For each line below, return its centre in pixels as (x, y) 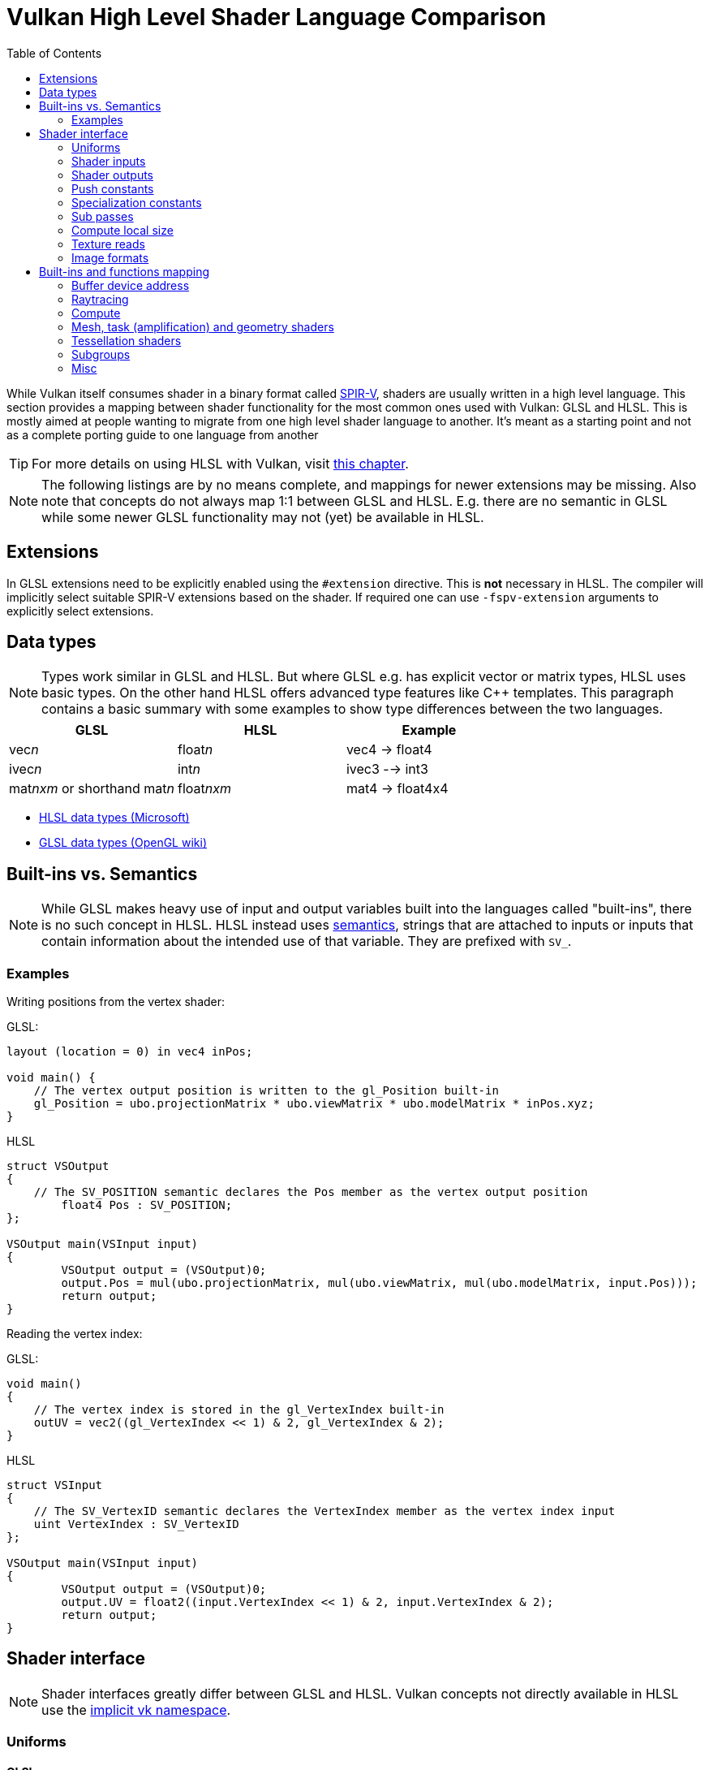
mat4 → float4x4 (397, 789)
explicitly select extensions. (80, 611)
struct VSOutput (58, 1166)
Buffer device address (131, 285)
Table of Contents (54, 53)
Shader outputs (113, 175)
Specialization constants (137, 202)
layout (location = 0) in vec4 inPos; (130, 1052)
